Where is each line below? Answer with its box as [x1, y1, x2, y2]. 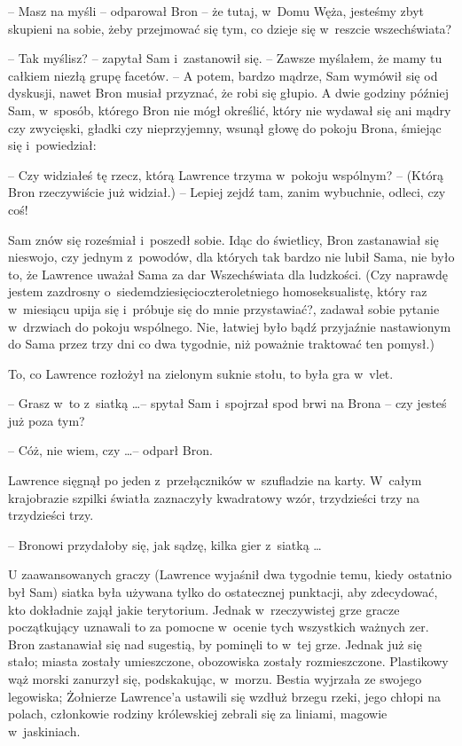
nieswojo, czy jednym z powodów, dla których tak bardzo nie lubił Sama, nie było [8, 247, 455, 266]
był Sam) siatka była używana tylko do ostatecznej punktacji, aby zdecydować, [8, 583, 438, 601]
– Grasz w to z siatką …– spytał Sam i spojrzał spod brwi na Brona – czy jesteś [8, 394, 447, 412]
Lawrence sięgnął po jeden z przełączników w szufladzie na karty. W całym [8, 471, 422, 490]
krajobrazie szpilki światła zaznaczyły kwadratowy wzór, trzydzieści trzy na [8, 488, 420, 506]
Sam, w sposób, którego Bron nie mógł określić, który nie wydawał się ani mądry [8, 100, 451, 119]
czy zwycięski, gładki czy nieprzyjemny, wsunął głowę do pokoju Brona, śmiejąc [8, 118, 442, 137]
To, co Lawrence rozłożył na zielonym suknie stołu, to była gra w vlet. [8, 364, 394, 382]
